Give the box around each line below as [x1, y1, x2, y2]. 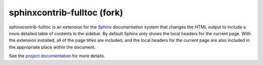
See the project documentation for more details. [9, 53, 105, 59]
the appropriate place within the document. [9, 44, 96, 50]
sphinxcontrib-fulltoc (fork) [9, 7, 123, 18]
